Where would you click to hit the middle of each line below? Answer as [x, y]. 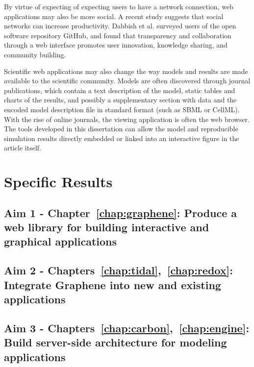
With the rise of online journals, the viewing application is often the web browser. [127, 119]
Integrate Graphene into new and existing [113, 284]
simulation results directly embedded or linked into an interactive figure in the [122, 138]
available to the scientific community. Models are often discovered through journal [127, 81]
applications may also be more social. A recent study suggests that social [114, 16]
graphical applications [61, 241]
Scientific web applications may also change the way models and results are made [126, 71]
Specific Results [58, 182]
